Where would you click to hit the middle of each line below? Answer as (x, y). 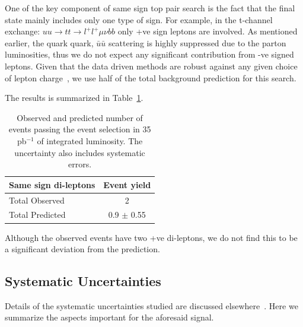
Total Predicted (37, 215)
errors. (80, 164)
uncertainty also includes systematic (80, 152)
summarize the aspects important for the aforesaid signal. (109, 317)
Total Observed (37, 200)
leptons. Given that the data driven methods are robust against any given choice (151, 66)
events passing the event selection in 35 (80, 129)
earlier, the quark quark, (49, 42)
